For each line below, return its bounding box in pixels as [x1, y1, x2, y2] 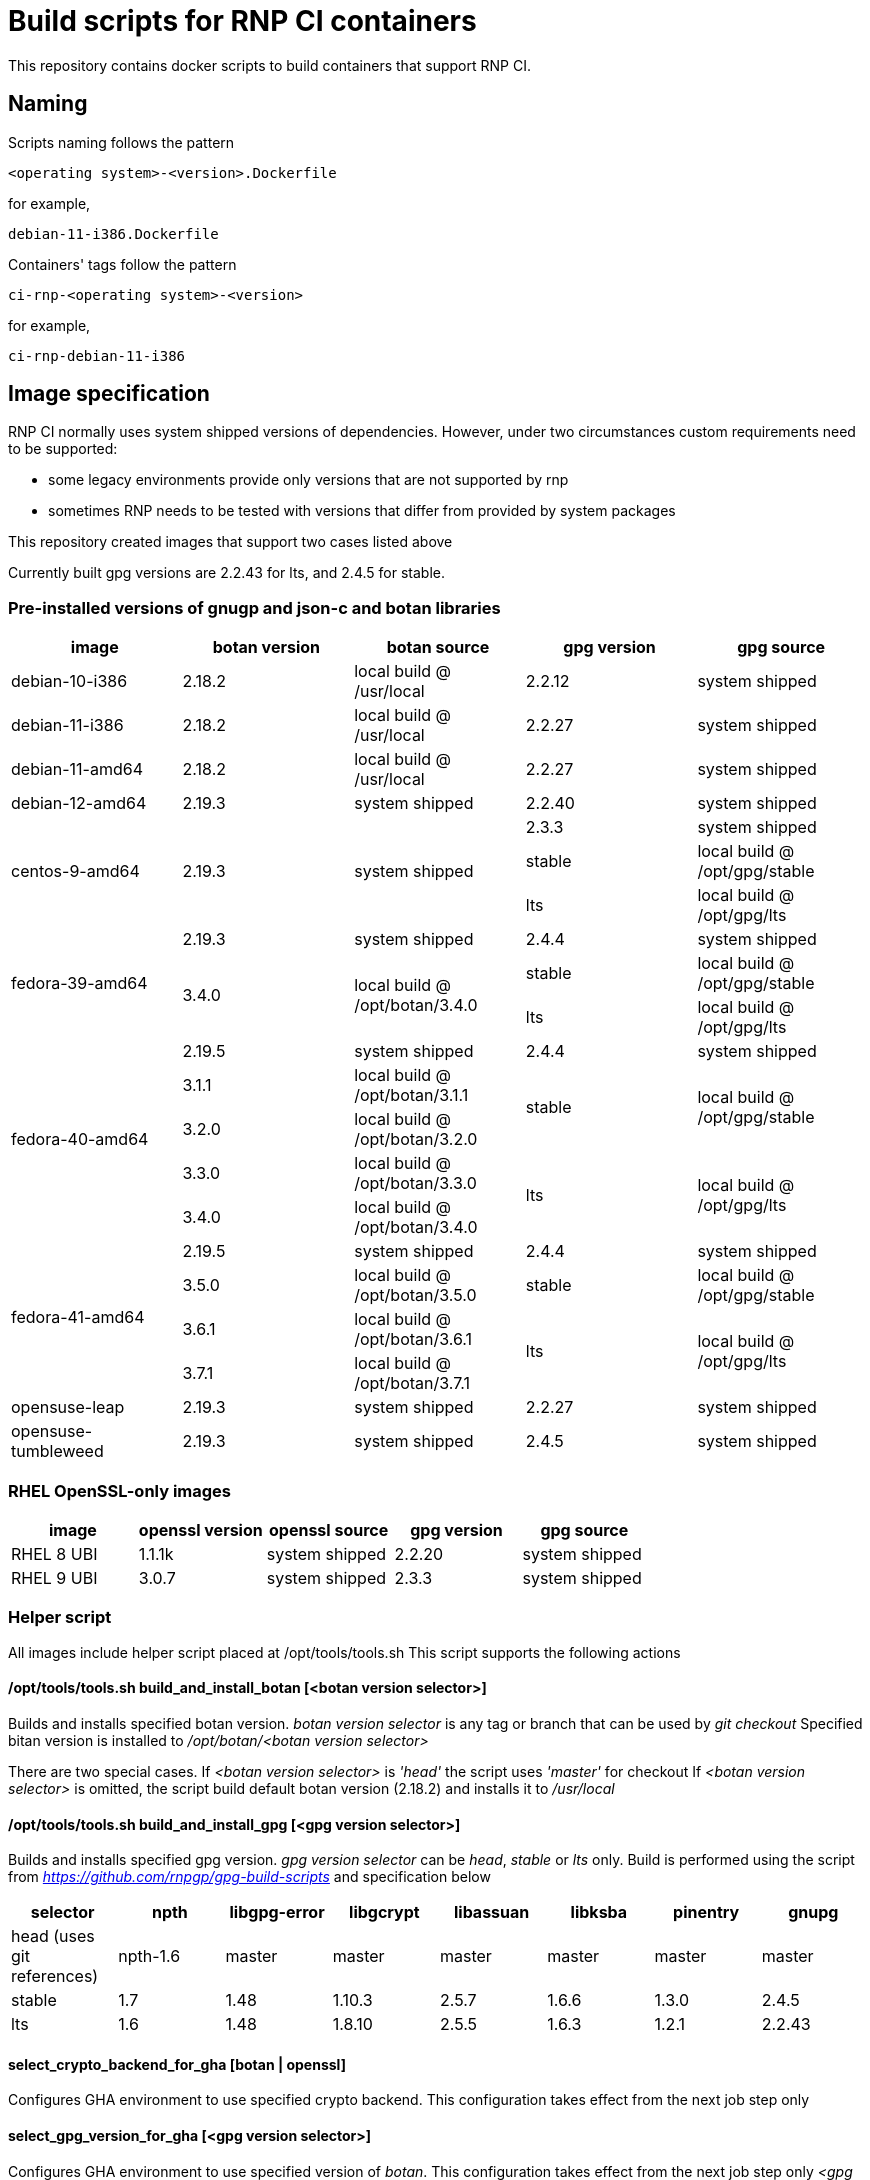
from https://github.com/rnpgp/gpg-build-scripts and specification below [8, 1868, 491, 1886]
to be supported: [8, 440, 118, 458]
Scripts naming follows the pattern [8, 133, 235, 151]
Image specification [8, 381, 210, 407]
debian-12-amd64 [11, 793, 147, 814]
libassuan [453, 1902, 530, 1923]
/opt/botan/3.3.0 [354, 1173, 477, 1194]
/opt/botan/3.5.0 [354, 1285, 477, 1306]
